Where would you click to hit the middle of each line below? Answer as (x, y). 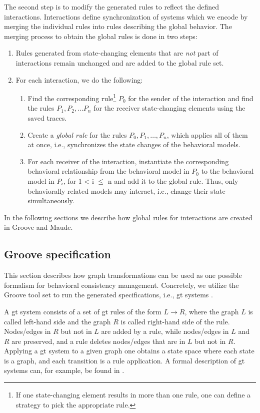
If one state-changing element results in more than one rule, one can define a (133, 395)
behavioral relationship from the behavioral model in (108, 171)
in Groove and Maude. (38, 227)
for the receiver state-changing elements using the (169, 108)
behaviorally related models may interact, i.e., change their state (126, 190)
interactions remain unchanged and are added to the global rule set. (120, 62)
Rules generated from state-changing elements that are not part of (117, 53)
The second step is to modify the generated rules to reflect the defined (112, 7)
